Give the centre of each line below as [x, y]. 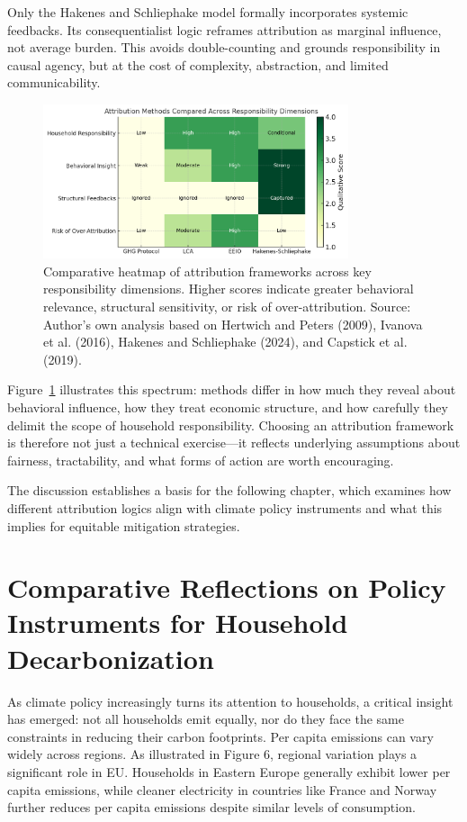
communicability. [54, 82]
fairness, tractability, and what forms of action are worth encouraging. [201, 460]
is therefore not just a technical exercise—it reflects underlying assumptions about [234, 443]
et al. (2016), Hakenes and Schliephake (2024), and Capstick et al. [225, 342]
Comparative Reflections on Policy [227, 587]
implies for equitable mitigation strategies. [124, 525]
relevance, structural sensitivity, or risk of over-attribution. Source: [227, 306]
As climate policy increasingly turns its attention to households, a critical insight [230, 701]
